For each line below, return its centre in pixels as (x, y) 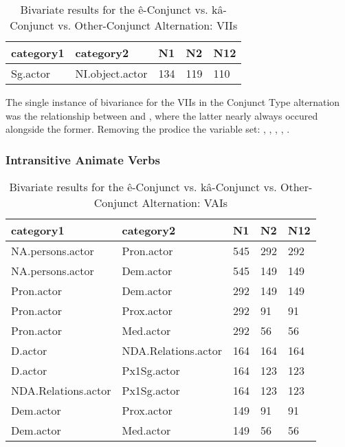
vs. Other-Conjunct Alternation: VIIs (147, 25)
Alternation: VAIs (185, 203)
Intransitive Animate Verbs (83, 159)
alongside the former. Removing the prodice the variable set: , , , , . (148, 129)
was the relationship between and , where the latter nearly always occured (162, 115)
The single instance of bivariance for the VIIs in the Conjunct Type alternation (173, 102)
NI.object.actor (111, 73)
